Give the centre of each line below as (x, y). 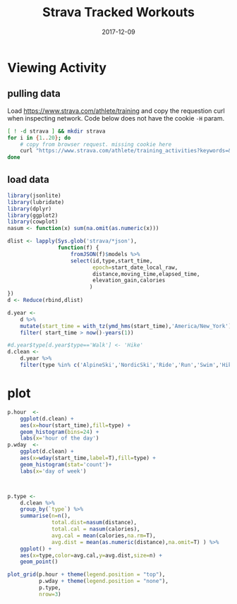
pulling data (34, 93)
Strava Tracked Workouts (119, 12)
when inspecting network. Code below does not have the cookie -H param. (116, 118)
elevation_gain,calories (129, 280)
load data (28, 180)
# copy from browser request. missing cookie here (96, 144)
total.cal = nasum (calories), (96, 529)
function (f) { (78, 248)
